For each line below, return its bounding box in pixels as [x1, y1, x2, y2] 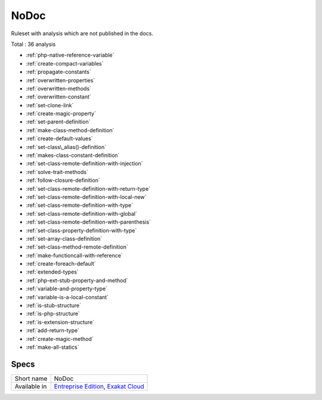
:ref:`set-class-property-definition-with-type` [26, 227, 137, 234]
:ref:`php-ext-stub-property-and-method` [26, 277, 128, 284]
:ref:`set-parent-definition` [26, 118, 91, 125]
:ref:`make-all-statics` [26, 343, 79, 351]
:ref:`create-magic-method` [26, 335, 94, 342]
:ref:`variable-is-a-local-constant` [26, 293, 109, 300]
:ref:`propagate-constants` [26, 69, 92, 76]
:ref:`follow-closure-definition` [26, 176, 101, 184]
